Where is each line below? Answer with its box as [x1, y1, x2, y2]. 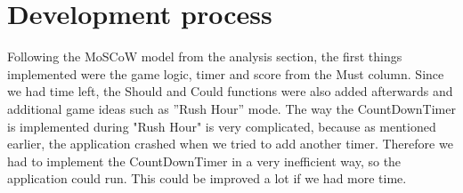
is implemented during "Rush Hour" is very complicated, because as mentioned [7, 117, 436, 135]
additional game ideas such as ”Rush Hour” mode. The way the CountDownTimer [7, 99, 456, 117]
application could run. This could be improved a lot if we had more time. [7, 169, 407, 188]
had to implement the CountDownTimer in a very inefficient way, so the [7, 151, 402, 170]
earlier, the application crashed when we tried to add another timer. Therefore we [7, 134, 453, 153]
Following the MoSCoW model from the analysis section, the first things [7, 47, 402, 66]
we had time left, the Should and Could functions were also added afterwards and [7, 82, 453, 101]
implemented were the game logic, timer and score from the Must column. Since [7, 64, 444, 83]
